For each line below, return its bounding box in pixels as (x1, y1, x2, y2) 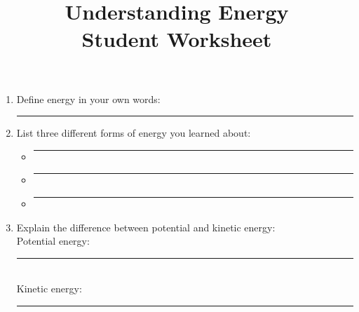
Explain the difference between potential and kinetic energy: (16, 219, 276, 234)
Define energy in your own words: (16, 91, 161, 106)
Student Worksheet (81, 25, 272, 53)
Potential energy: (16, 233, 90, 248)
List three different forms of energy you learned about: (16, 126, 251, 140)
